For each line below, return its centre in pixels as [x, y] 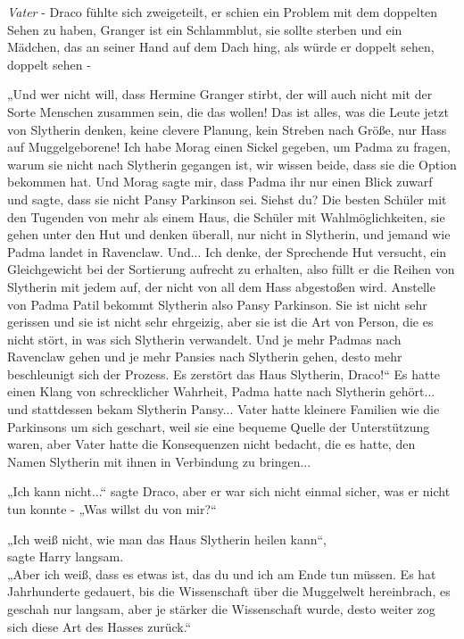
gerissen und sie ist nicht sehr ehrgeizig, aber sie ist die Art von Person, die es [220, 322]
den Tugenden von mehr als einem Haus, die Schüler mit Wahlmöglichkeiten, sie [226, 216]
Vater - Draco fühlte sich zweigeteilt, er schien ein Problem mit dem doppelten [223, 12]
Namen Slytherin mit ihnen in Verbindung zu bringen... [159, 461]
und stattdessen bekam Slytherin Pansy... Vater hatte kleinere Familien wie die [224, 409]
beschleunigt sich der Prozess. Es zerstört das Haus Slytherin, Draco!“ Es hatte [224, 373]
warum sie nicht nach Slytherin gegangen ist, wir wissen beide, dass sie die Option [232, 164]
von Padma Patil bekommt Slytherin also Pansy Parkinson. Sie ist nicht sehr [217, 304]
